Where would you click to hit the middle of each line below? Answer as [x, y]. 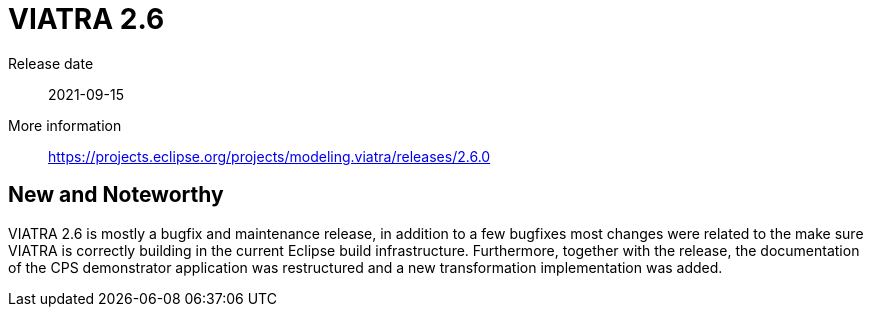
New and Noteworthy [116, 195]
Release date [51, 63]
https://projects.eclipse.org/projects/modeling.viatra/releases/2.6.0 [269, 156]
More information [65, 125]
